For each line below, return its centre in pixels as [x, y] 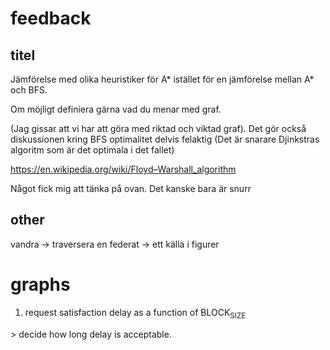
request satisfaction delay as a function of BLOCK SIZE [135, 313]
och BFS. [29, 90]
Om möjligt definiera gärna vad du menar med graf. [116, 109]
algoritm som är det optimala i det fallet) [92, 150]
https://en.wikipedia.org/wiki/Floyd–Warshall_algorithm [123, 169]
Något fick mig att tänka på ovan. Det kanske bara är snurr [131, 188]
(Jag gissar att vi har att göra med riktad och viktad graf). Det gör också [158, 128]
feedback [51, 18]
